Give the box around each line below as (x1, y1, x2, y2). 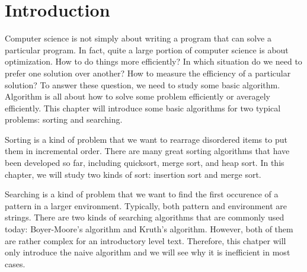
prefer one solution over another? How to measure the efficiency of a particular (5, 66, 291, 79)
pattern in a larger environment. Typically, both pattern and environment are (5, 199, 287, 212)
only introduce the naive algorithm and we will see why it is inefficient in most (5, 246, 290, 258)
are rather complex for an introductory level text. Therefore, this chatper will (5, 234, 286, 247)
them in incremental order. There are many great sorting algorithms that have (5, 145, 290, 157)
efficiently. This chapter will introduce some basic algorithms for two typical (5, 101, 281, 114)
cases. (5, 257, 25, 270)
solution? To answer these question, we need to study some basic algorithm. (5, 78, 280, 91)
